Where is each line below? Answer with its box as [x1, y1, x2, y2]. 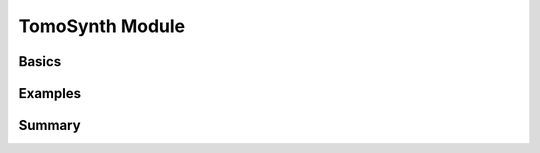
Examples [18, 85, 82, 102]
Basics [18, 53, 62, 70]
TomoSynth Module [18, 15, 186, 37]
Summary [18, 117, 81, 134]
